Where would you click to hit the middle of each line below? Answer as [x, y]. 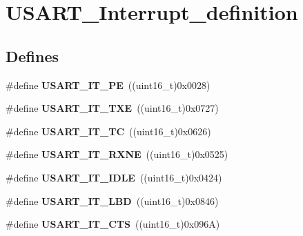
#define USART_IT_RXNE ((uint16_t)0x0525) [117, 154]
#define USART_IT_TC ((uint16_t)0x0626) [108, 131]
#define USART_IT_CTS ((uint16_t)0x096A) [113, 224]
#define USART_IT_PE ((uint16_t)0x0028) [108, 85]
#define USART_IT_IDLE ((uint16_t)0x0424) [114, 177]
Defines [32, 56]
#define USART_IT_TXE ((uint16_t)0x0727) [112, 108]
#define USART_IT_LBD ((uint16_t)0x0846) [112, 200]
